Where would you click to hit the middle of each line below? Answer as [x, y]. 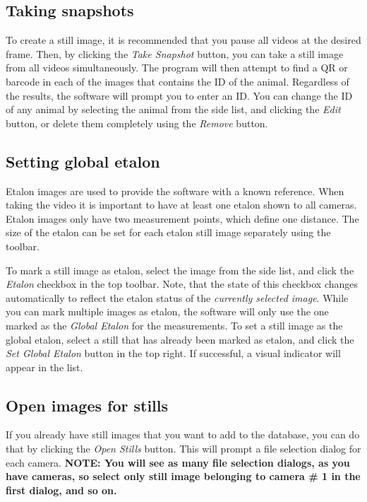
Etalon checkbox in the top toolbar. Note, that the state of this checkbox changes [182, 284]
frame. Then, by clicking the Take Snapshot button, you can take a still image [175, 53]
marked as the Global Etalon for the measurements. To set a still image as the [174, 325]
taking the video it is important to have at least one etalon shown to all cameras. [181, 205]
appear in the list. [44, 367]
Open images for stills [87, 405]
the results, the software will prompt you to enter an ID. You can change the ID [179, 95]
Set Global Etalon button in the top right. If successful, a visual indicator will [173, 353]
